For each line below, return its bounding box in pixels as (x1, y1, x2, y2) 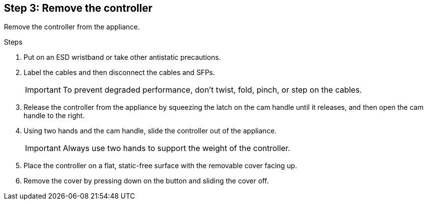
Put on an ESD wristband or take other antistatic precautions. (24, 53, 221, 62)
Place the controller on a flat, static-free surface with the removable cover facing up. (24, 161, 297, 170)
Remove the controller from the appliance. (4, 23, 140, 31)
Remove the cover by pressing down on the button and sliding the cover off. (24, 177, 269, 185)
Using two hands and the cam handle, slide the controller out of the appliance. (24, 127, 277, 135)
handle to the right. (24, 111, 85, 120)
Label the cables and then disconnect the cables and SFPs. (24, 68, 215, 77)
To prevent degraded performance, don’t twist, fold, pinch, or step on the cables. (62, 85, 362, 95)
